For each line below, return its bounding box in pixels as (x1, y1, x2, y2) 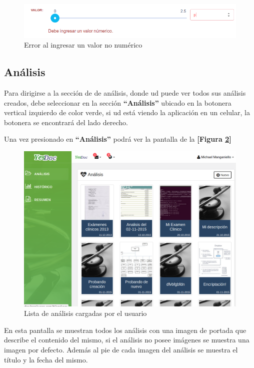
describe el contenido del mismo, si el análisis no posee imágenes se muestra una (4, 334, 249, 345)
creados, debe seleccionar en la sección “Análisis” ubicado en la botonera (4, 97, 231, 108)
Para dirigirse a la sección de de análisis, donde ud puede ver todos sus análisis (4, 87, 246, 98)
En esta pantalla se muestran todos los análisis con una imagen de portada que (4, 324, 246, 335)
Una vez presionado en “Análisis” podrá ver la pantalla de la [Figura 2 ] (4, 134, 231, 144)
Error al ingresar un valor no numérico (24, 40, 142, 50)
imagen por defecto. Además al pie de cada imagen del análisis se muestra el (4, 344, 238, 354)
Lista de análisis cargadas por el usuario (24, 308, 147, 318)
